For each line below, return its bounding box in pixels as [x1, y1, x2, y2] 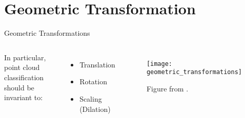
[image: [146, 60, 172, 67]
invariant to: [4, 92, 43, 103]
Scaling [79, 93, 102, 104]
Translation [79, 59, 115, 69]
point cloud [4, 62, 40, 73]
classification [4, 72, 44, 82]
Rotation [79, 76, 107, 87]
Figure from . [146, 83, 189, 94]
